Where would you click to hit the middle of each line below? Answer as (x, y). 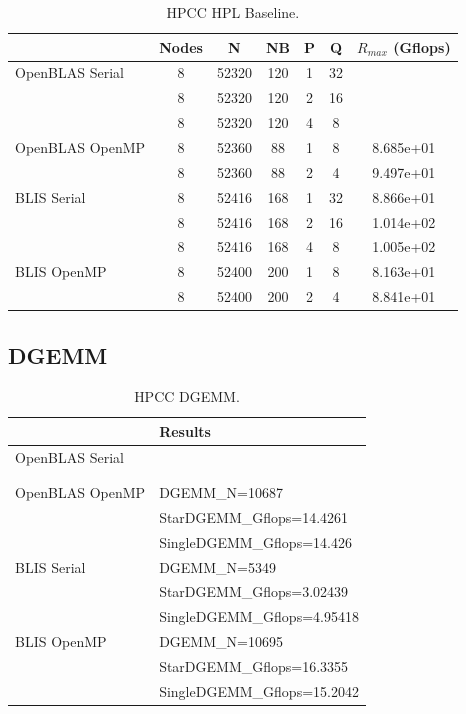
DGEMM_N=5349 (217, 566)
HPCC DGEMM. (187, 396)
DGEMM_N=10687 (221, 492)
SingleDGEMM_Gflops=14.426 (255, 541)
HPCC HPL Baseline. (233, 12)
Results (185, 430)
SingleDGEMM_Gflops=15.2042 (259, 690)
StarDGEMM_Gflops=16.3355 (254, 666)
